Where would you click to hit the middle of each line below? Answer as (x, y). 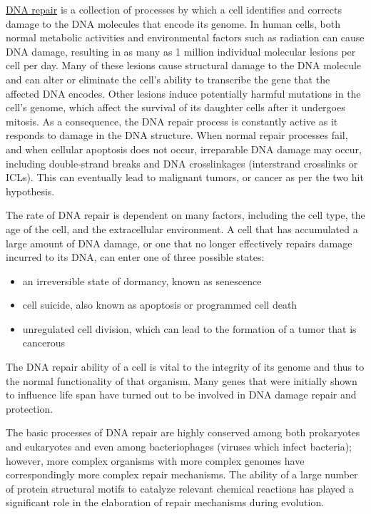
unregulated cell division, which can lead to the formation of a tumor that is (189, 328)
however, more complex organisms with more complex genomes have (155, 460)
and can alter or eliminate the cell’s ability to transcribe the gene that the (168, 79)
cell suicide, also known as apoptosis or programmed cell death (160, 305)
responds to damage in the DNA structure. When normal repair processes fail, (177, 135)
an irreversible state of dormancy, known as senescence (142, 281)
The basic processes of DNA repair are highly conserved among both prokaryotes (183, 432)
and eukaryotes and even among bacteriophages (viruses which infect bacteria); (179, 447)
